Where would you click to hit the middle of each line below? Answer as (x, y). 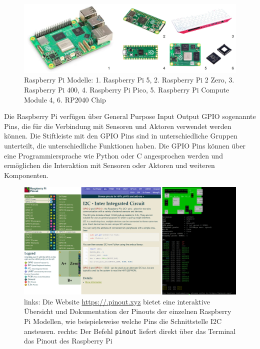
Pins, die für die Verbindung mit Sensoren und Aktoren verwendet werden (118, 126)
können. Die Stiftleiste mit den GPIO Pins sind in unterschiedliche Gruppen (121, 136)
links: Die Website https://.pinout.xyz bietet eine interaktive (117, 301)
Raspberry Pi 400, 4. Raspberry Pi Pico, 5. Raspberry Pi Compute (127, 90)
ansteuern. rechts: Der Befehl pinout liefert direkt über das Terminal (130, 331)
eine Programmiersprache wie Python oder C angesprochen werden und (113, 155)
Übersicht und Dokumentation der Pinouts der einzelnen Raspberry (128, 311)
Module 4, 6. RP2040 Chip (65, 99)
